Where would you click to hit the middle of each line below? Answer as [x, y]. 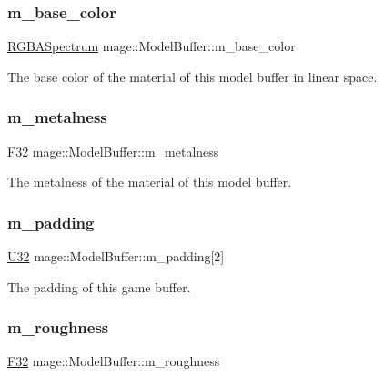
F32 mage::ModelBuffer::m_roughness [114, 361]
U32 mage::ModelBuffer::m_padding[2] [116, 256]
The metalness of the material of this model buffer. [150, 182]
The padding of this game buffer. [99, 286]
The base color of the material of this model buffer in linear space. [192, 76]
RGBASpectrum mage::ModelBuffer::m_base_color [152, 46]
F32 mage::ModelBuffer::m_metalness [113, 151]
